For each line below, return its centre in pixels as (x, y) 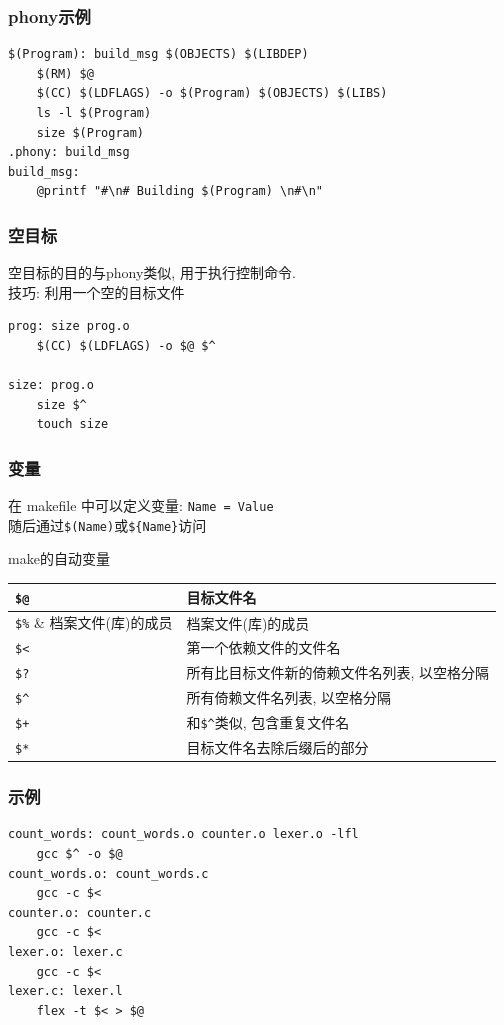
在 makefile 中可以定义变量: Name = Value (141, 505)
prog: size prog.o (69, 326)
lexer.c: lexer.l (65, 991)
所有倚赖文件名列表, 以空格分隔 (288, 697)
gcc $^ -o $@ (79, 853)
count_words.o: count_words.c (108, 873)
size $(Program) (90, 132)
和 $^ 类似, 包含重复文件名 (268, 722)
